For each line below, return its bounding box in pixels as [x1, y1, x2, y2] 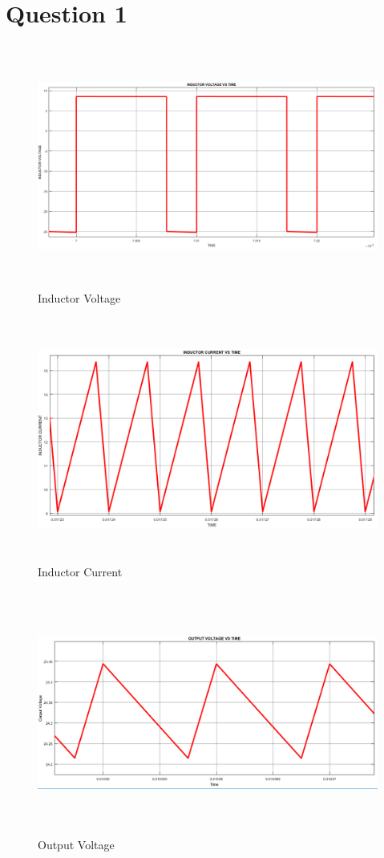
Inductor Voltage [38, 290, 121, 307]
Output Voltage [38, 836, 115, 853]
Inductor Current [38, 563, 123, 579]
